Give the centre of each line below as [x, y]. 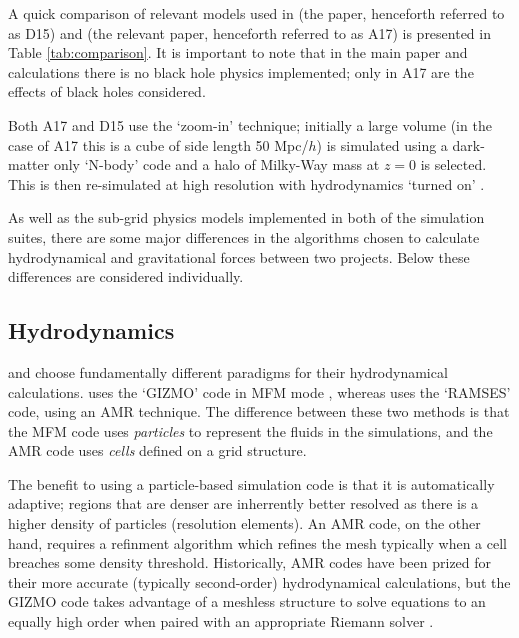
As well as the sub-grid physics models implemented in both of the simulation [246, 217]
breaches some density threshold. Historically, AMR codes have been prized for [250, 562]
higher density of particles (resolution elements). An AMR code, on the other [244, 523]
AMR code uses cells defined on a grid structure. [157, 450]
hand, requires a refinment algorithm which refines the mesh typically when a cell [257, 542]
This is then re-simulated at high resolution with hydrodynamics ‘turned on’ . [246, 183]
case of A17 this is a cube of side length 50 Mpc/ [158, 144]
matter [29, 164]
